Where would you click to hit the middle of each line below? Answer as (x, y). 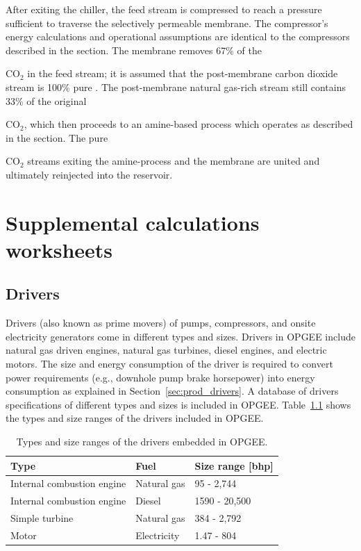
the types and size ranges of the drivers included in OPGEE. (135, 418)
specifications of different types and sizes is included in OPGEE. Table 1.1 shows (178, 404)
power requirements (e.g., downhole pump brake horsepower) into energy (160, 377)
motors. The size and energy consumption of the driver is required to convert (169, 364)
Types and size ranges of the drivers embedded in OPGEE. (142, 442)
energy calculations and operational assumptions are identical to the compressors (178, 36)
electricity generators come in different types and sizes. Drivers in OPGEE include (180, 336)
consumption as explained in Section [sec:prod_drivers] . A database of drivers (172, 391)
